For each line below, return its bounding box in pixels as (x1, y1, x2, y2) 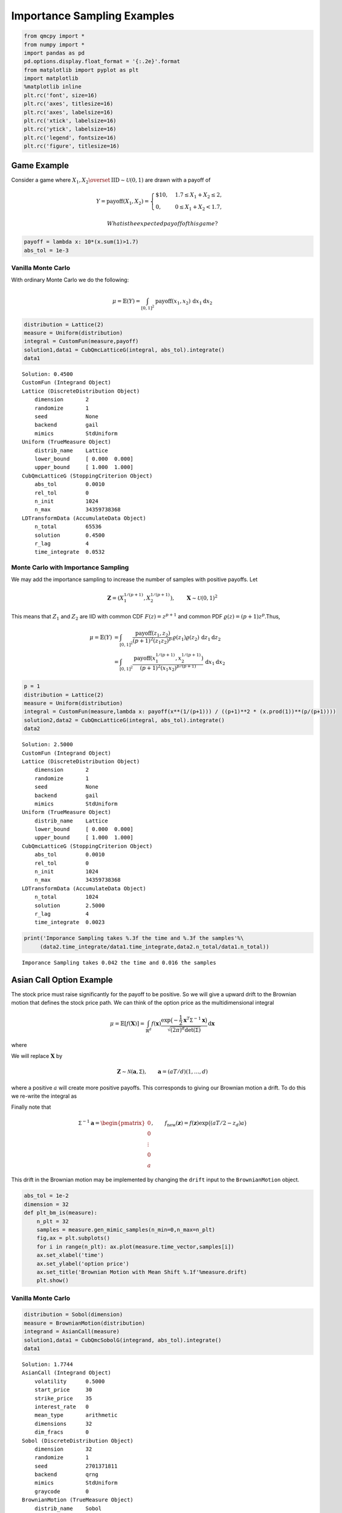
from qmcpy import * (24, 33, 85, 39)
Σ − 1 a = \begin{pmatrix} (78, 1118, 146, 1126)
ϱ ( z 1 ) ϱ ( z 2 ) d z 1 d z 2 (172, 634, 221, 642)
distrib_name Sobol (34, 1505, 102, 1512)
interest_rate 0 (34, 1403, 89, 1410)
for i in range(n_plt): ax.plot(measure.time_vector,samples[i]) (36, 1243, 234, 1250)
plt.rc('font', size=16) (24, 91, 98, 99)
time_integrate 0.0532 (34, 548, 105, 556)
